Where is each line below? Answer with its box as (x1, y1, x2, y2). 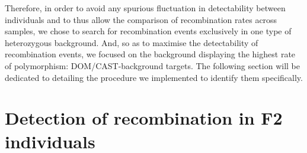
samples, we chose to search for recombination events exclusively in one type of (5, 25, 292, 37)
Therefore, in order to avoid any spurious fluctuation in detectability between (5, 2, 286, 14)
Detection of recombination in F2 (5, 106, 283, 130)
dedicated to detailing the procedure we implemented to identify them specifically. (5, 71, 303, 83)
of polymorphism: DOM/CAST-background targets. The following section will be (5, 59, 300, 71)
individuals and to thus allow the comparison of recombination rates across (5, 13, 277, 25)
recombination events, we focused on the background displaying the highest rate (5, 48, 296, 60)
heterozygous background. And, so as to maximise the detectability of (5, 36, 258, 48)
